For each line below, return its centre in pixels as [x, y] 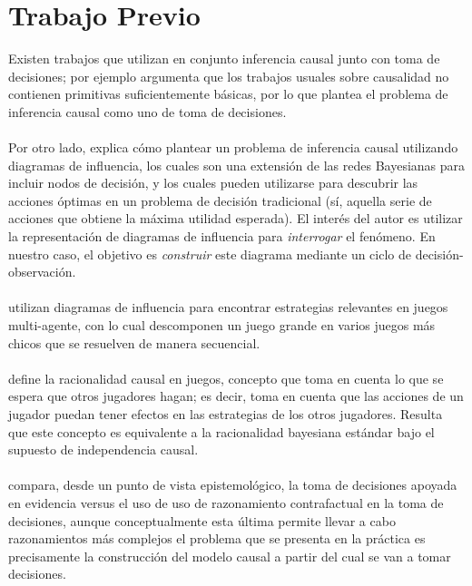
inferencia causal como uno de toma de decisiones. [147, 111]
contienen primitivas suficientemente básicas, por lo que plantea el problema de [228, 94]
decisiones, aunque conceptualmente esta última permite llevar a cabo [202, 520]
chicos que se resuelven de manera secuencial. [134, 342]
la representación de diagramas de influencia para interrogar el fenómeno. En [222, 236]
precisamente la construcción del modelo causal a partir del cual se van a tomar [230, 556]
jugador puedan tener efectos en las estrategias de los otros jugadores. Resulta [226, 414]
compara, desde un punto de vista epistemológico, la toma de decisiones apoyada [233, 485]
